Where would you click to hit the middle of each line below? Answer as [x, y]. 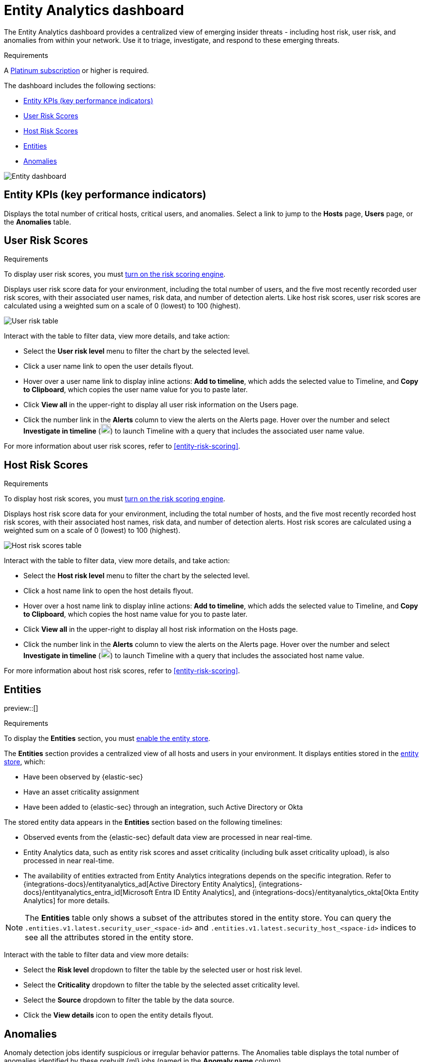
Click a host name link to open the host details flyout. [108, 591]
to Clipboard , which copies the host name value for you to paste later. [136, 614]
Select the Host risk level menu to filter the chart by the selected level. [137, 576]
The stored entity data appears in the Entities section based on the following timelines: [143, 822]
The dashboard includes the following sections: [80, 85]
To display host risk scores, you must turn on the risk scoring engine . [115, 499]
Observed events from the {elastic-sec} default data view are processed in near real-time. [168, 837]
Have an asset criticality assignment [81, 792]
